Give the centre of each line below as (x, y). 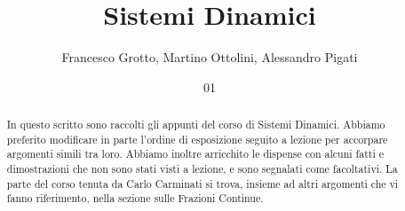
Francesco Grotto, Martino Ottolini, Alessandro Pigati (210, 57)
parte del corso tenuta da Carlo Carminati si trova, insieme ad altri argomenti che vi (202, 183)
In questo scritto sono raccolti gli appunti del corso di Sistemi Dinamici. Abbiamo (196, 125)
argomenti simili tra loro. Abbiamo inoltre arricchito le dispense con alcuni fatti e (195, 154)
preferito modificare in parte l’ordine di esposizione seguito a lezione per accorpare (197, 139)
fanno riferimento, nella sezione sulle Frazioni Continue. (135, 198)
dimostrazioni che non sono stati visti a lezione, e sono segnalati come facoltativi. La (202, 169)
